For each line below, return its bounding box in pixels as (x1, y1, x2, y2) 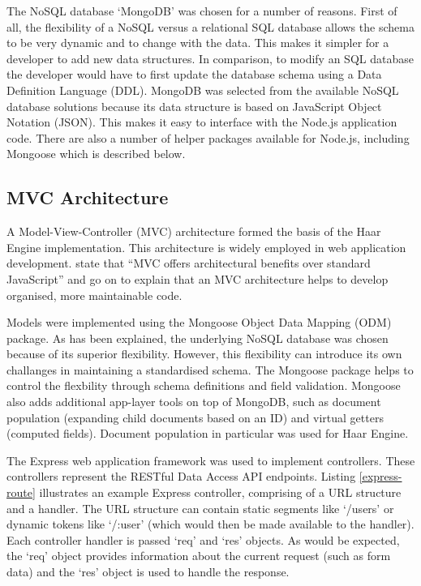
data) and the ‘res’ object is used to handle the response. (6, 563, 290, 580)
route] (6, 484, 36, 501)
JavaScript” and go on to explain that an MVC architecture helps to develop (6, 270, 389, 287)
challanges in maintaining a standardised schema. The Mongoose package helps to (6, 361, 414, 378)
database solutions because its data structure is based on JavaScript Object (6, 97, 382, 114)
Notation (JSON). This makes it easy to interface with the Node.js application (6, 113, 397, 130)
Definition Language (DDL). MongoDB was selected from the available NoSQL (6, 81, 399, 98)
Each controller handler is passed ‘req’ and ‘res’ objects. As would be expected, (6, 531, 400, 548)
